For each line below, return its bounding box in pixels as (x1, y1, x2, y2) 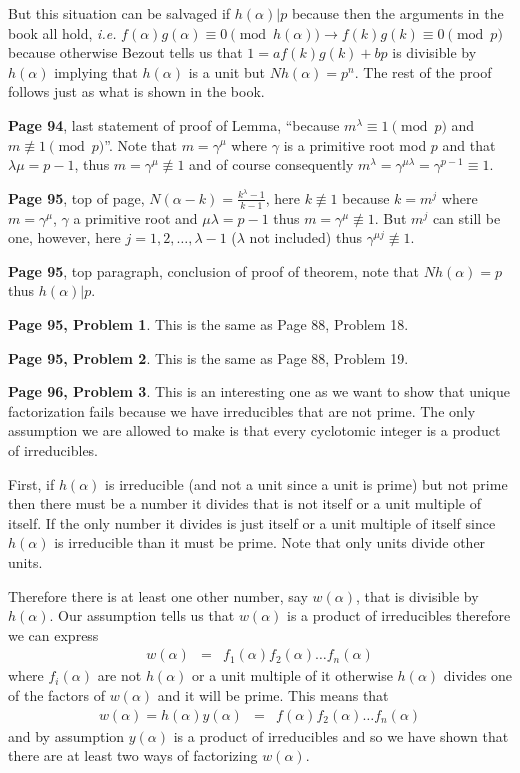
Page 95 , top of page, (8, 187, 145, 208)
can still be (432, 207, 501, 228)
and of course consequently (189, 154, 354, 175)
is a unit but (188, 61, 265, 82)
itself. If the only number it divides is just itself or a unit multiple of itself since (8, 512, 496, 533)
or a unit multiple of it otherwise (192, 665, 393, 686)
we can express (8, 624, 99, 645)
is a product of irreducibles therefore (287, 605, 511, 626)
